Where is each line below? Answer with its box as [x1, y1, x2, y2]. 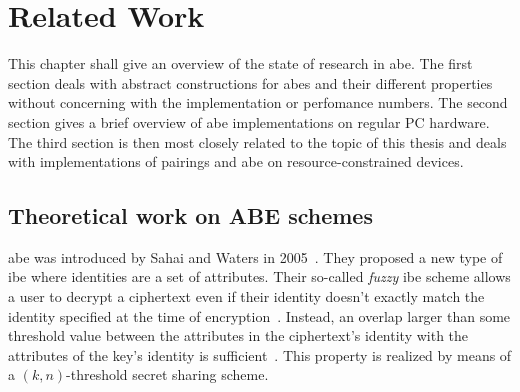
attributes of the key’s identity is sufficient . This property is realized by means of [8, 344, 512, 365]
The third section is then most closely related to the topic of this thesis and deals [8, 131, 507, 152]
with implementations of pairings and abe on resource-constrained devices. [8, 151, 464, 172]
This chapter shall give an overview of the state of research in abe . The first [8, 53, 473, 74]
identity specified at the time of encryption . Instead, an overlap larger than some [8, 305, 511, 326]
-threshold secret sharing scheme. [66, 364, 269, 385]
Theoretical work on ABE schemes [8, 200, 373, 231]
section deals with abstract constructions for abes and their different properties [8, 72, 493, 93]
